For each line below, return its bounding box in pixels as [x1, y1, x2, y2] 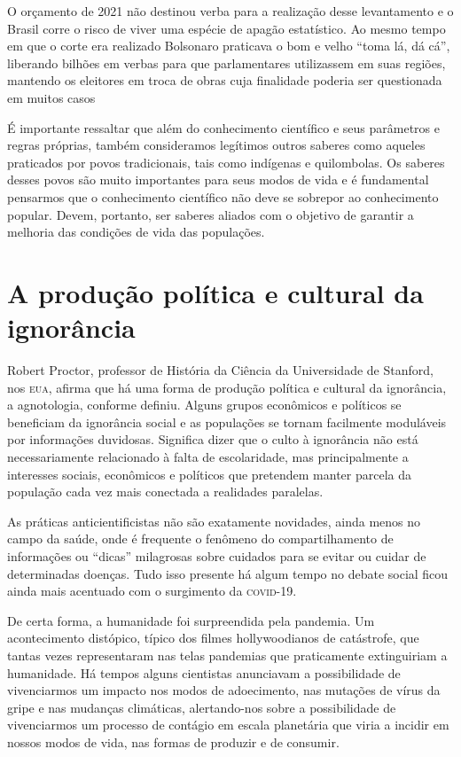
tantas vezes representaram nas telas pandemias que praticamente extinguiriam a [7, 645, 448, 664]
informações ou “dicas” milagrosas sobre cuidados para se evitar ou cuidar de [7, 546, 426, 565]
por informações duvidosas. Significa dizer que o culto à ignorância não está [7, 430, 418, 449]
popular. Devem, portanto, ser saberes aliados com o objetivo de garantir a [7, 205, 414, 223]
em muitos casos [7, 88, 96, 106]
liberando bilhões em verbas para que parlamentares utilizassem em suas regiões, [7, 53, 446, 72]
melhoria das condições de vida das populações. [7, 222, 265, 241]
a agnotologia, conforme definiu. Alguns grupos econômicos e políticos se [7, 395, 402, 414]
